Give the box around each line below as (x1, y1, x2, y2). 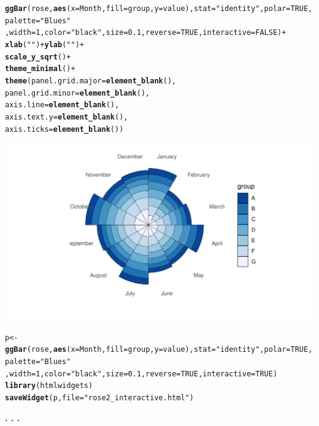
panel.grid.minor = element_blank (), (5, 88, 150, 97)
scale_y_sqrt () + (5, 52, 71, 61)
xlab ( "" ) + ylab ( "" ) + (5, 40, 84, 49)
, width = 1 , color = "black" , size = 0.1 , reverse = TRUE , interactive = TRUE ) (5, 369, 278, 378)
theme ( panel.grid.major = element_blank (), (5, 76, 177, 85)
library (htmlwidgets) (5, 381, 93, 390)
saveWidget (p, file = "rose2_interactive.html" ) (5, 394, 194, 403)
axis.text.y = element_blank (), (5, 112, 128, 121)
